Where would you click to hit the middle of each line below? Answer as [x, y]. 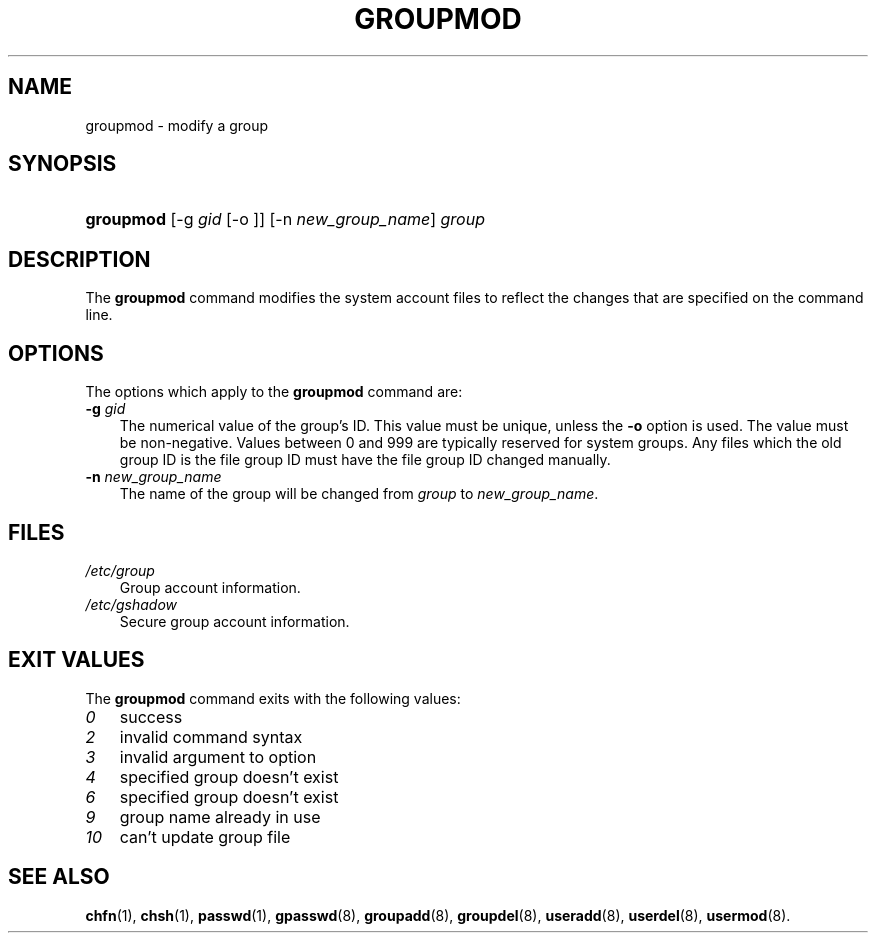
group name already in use [220, 816]
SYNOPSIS [62, 164]
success [151, 716]
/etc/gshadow [131, 604]
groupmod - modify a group [177, 125]
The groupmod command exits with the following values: [273, 698]
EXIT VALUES [76, 660]
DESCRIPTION [79, 259]
